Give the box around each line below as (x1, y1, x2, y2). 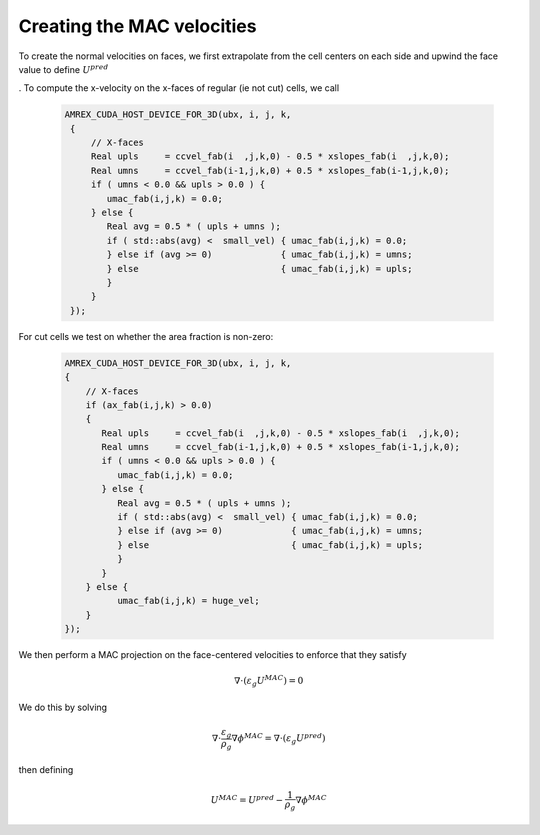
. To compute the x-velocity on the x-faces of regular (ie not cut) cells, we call (18, 82, 340, 94)
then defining (18, 764, 74, 776)
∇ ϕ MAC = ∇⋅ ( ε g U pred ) (231, 731, 326, 747)
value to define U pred (18, 63, 109, 75)
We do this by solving (18, 701, 108, 713)
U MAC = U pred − (210, 793, 284, 805)
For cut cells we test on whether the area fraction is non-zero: (18, 330, 274, 342)
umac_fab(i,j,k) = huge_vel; (116, 595, 260, 607)
